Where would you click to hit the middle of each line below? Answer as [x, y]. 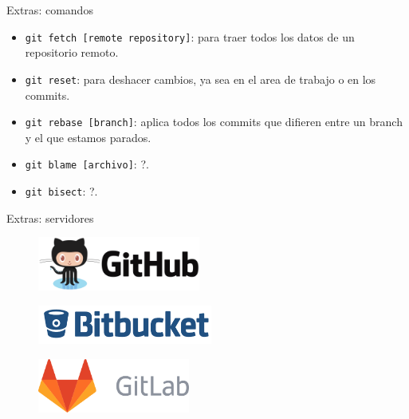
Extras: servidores [50, 217]
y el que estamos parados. [88, 137]
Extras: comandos [50, 10]
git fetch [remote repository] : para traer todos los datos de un [190, 36]
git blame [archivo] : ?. [87, 164]
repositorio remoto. [72, 52]
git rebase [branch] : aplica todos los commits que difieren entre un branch [214, 122]
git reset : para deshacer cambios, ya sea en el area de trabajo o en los [201, 79]
